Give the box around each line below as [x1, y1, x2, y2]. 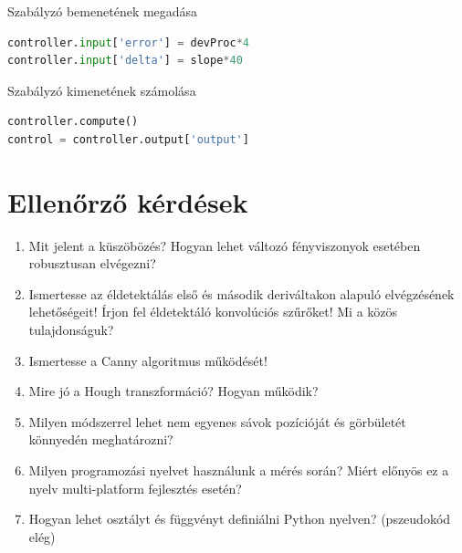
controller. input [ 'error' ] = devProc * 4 [7, 36, 249, 49]
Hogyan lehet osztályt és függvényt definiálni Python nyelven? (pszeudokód [28, 509, 451, 528]
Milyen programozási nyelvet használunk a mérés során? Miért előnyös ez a [28, 461, 449, 480]
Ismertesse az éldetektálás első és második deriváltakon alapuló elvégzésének [28, 284, 455, 303]
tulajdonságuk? [28, 320, 114, 339]
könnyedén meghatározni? [28, 430, 173, 449]
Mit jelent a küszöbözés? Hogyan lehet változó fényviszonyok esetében [28, 235, 421, 255]
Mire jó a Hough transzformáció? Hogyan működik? [28, 381, 319, 401]
